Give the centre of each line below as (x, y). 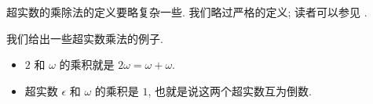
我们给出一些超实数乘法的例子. (85, 38)
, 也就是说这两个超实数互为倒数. (230, 90)
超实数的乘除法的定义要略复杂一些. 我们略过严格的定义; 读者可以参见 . (187, 12)
